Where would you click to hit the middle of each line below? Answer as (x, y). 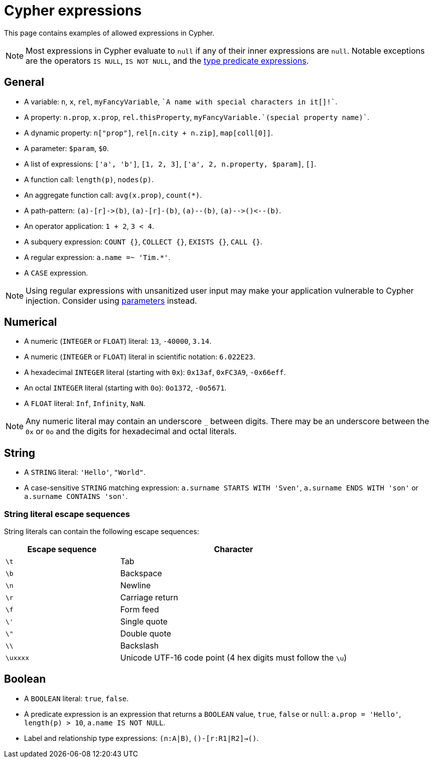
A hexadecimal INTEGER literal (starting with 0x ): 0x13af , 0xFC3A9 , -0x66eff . (155, 372)
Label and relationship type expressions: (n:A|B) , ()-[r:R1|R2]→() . (141, 738)
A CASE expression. (56, 273)
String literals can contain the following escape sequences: (102, 532)
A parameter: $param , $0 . (67, 148)
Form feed (139, 610)
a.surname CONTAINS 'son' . (76, 496)
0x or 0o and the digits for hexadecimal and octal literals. (131, 431)
